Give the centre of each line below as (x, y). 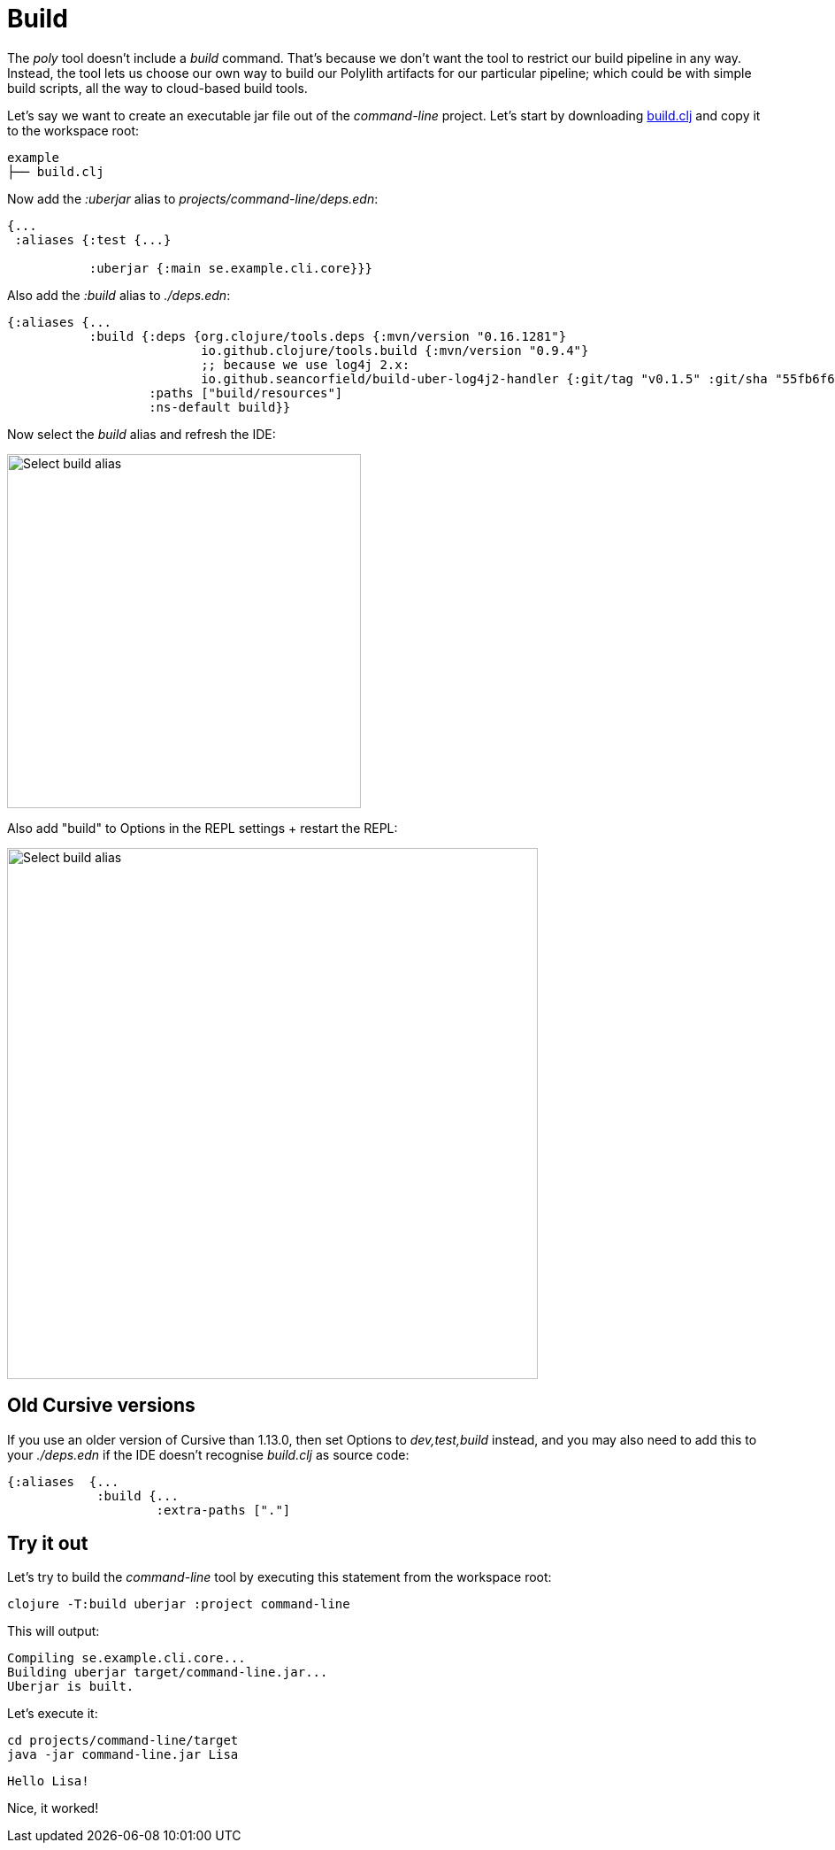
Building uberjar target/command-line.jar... (168, 1673)
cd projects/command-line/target (123, 1741)
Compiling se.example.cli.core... (126, 1658)
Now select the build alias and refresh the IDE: (142, 434)
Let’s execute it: (53, 1714)
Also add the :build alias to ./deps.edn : (119, 295)
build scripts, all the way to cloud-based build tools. (157, 88)
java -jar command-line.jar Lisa (123, 1755)
